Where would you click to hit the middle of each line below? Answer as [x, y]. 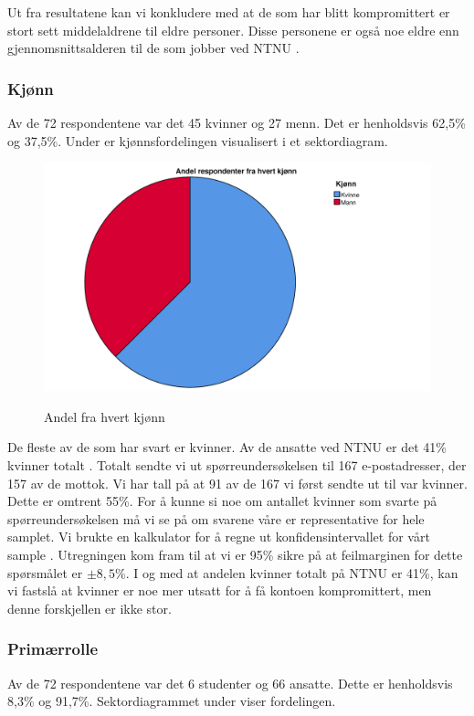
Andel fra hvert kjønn [105, 416]
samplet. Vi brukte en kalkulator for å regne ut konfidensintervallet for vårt [219, 537]
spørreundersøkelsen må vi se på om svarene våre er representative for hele [216, 518]
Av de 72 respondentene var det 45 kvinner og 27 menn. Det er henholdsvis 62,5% [237, 122]
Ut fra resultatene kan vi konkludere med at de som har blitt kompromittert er [229, 12]
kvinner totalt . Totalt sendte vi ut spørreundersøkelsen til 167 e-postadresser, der [237, 465]
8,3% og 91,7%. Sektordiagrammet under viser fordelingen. [172, 701]
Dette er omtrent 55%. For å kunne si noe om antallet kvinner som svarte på [222, 501]
